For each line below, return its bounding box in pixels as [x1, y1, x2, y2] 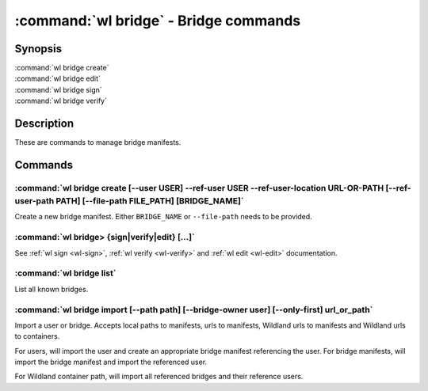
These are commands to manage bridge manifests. [14, 138, 182, 147]
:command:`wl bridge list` [14, 268, 117, 279]
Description [14, 117, 75, 131]
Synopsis [14, 42, 63, 55]
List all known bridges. [14, 284, 89, 294]
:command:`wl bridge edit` [14, 74, 101, 83]
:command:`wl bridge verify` [14, 96, 107, 106]
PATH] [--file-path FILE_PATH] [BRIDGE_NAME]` [55, 195, 245, 207]
